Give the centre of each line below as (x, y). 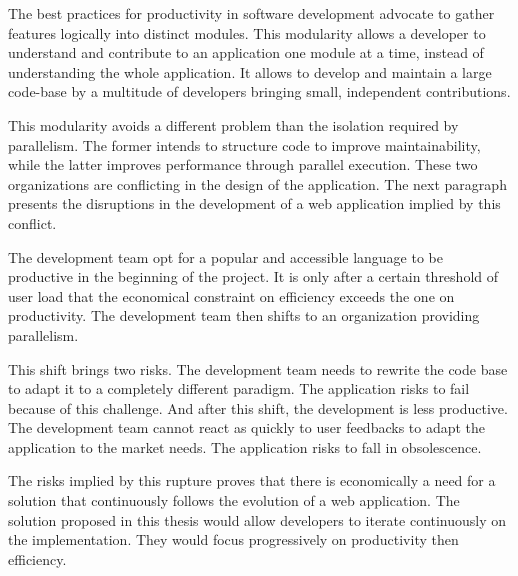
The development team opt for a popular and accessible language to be (225, 256)
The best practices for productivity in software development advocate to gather (251, 13)
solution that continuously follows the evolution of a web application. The (234, 500)
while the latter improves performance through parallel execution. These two (243, 164)
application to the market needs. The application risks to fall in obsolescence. (245, 446)
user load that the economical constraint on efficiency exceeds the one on (231, 295)
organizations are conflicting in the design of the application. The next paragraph (257, 183)
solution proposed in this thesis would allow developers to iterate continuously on (257, 519)
